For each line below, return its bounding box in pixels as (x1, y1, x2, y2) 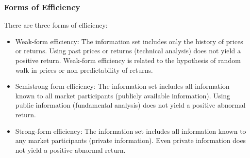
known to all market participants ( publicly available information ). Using (15, 90, 230, 100)
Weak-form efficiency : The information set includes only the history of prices (15, 36, 243, 46)
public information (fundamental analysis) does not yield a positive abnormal (15, 100, 246, 110)
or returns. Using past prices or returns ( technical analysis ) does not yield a (15, 46, 241, 56)
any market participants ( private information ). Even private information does (15, 135, 246, 145)
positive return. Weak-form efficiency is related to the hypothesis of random (15, 55, 241, 65)
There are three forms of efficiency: (4, 20, 108, 30)
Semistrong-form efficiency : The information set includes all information (15, 81, 230, 91)
